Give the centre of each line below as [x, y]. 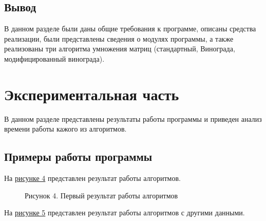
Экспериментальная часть [92, 94]
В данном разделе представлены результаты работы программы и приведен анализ [133, 118]
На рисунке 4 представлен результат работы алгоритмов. [92, 178]
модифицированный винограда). [54, 58]
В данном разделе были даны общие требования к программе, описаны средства [130, 29]
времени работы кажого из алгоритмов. [65, 129]
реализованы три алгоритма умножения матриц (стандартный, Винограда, [120, 49]
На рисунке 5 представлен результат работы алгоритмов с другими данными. [125, 213]
